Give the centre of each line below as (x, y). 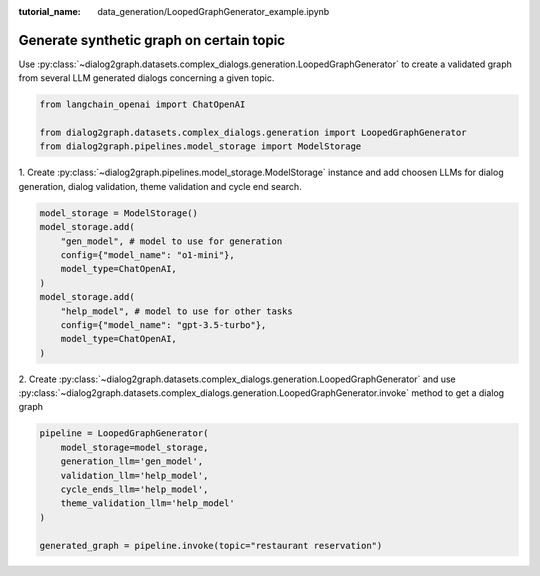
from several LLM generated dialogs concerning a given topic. (146, 78)
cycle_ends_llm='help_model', (134, 489)
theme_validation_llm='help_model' (147, 503)
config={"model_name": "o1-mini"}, (147, 254)
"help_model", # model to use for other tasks (177, 311)
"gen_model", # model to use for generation (171, 241)
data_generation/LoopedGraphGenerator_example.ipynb (213, 11)
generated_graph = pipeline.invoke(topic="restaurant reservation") (211, 545)
